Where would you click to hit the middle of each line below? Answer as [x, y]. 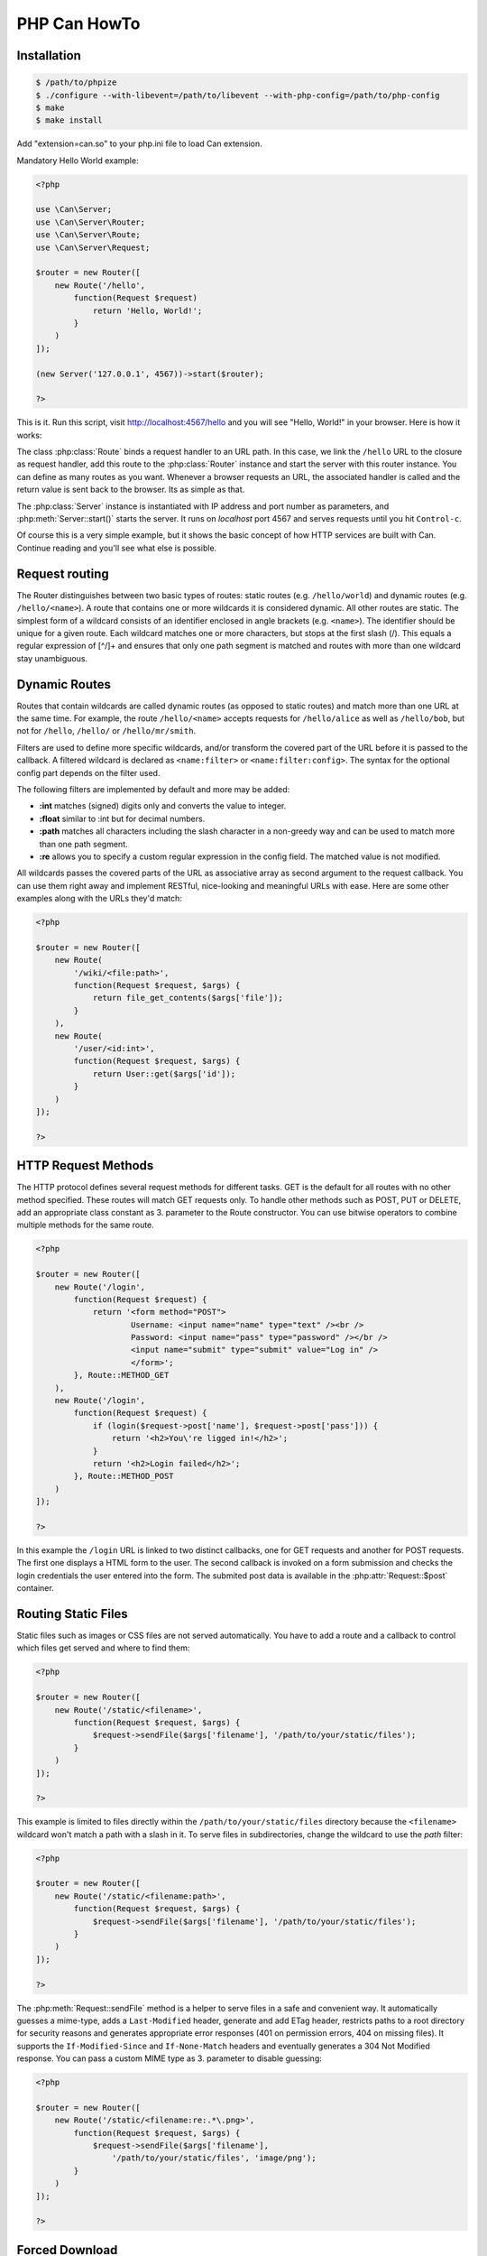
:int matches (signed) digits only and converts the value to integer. [163, 806]
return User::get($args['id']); [164, 1073]
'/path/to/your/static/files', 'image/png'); [214, 2158]
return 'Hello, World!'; [147, 310]
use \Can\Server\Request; [93, 247]
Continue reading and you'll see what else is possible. [117, 548]
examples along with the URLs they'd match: [99, 899]
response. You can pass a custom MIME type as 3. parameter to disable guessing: [169, 2058]
